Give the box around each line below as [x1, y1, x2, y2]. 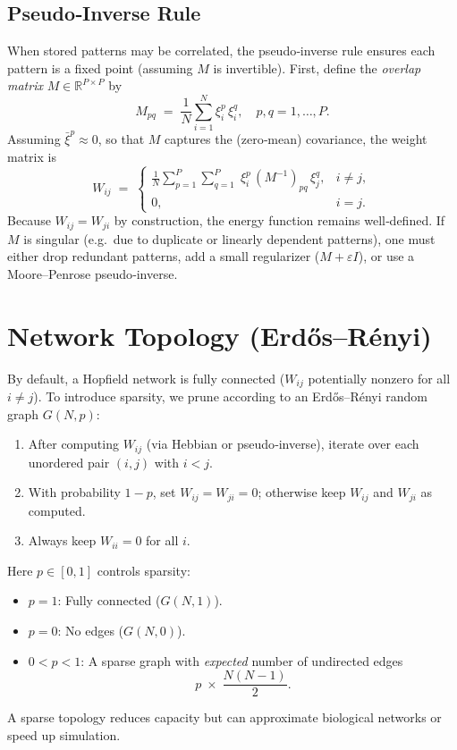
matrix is [7, 147, 56, 165]
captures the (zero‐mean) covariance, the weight [165, 130, 427, 148]
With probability [28, 483, 121, 501]
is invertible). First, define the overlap [213, 58, 421, 77]
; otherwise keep [258, 483, 346, 501]
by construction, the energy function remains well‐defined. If [114, 211, 445, 230]
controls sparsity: [97, 560, 190, 579]
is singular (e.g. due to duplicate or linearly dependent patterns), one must [23, 229, 436, 248]
